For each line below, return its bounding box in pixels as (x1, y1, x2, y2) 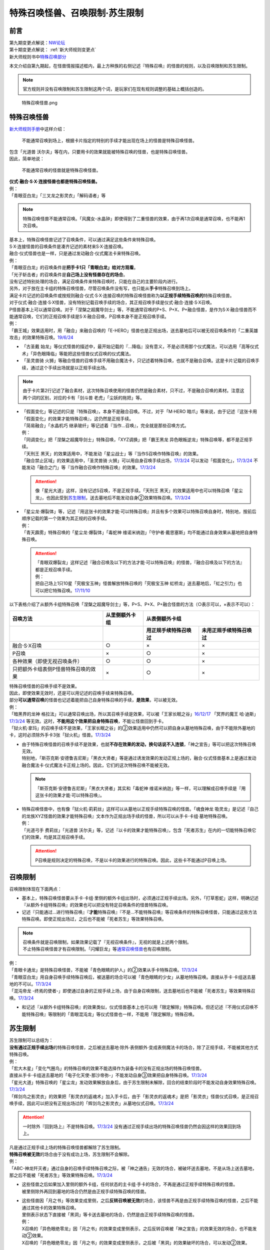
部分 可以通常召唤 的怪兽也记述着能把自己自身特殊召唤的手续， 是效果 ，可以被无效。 (9, 697, 180, 703)
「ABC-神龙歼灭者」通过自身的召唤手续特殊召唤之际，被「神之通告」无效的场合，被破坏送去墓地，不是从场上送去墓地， (9, 1165, 257, 1171)
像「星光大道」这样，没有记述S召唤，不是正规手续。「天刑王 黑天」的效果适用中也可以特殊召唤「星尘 (35, 487, 243, 493)
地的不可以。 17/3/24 (9, 980, 51, 987)
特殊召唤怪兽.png (21, 100, 57, 106)
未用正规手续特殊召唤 (201, 626, 252, 633)
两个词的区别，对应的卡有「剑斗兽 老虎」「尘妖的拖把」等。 (22, 394, 144, 400)
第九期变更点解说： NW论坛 (9, 40, 65, 46)
